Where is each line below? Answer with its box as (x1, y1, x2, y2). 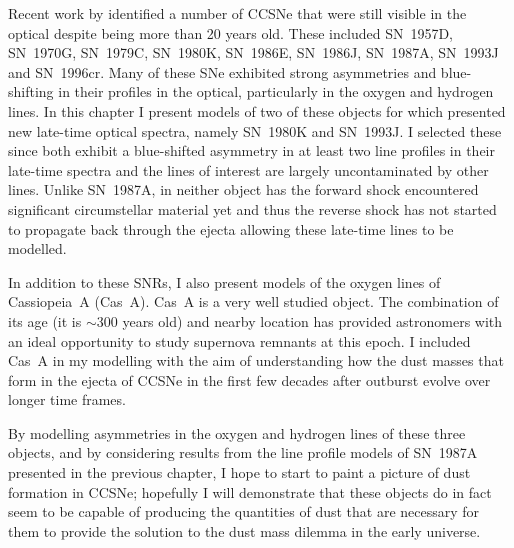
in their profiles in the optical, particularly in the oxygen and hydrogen (58, 81, 494, 102)
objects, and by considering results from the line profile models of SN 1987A (8, 442, 478, 463)
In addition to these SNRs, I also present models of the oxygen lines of (8, 271, 441, 292)
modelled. (8, 238, 67, 259)
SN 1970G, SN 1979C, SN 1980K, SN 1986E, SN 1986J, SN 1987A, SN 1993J (8, 42, 499, 63)
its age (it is (8, 310, 82, 331)
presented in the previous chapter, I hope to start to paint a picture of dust (8, 462, 471, 483)
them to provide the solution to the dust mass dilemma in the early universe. (8, 520, 481, 541)
